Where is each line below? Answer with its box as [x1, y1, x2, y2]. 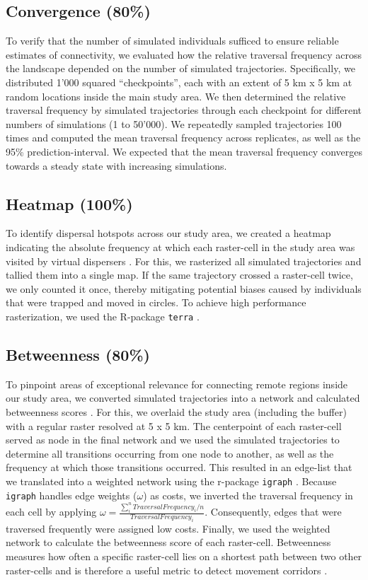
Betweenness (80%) [6, 343, 150, 365]
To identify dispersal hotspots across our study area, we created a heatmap [6, 226, 331, 240]
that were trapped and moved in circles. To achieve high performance [6, 295, 306, 310]
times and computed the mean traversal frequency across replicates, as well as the [6, 130, 361, 145]
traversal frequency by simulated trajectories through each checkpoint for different [6, 103, 362, 117]
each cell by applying [6, 504, 97, 519]
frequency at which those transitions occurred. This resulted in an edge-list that [6, 460, 352, 475]
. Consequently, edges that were [205, 504, 342, 519]
